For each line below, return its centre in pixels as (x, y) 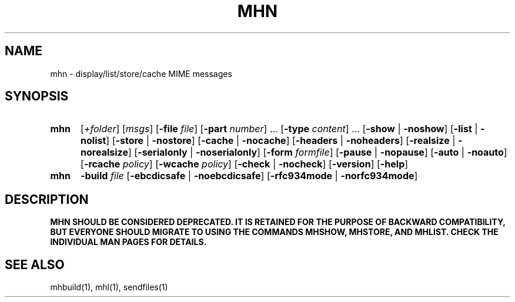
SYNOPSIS (37, 96)
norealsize (104, 152)
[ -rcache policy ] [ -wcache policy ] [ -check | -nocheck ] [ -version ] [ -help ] (245, 164)
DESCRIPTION (47, 199)
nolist (93, 141)
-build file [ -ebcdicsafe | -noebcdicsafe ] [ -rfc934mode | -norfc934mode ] (249, 176)
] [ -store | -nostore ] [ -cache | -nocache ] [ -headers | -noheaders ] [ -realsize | (281, 141)
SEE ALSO (35, 264)
